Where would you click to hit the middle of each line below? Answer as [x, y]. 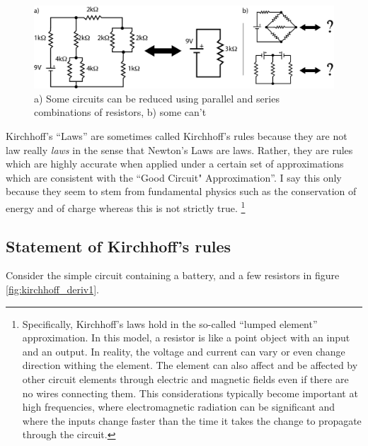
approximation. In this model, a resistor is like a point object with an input [186, 338]
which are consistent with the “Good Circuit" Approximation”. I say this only [174, 177]
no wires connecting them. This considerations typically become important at [190, 393]
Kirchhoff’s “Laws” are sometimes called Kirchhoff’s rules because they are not [177, 135]
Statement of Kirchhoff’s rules [119, 246]
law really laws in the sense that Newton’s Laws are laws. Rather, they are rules [179, 149]
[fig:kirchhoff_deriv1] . [52, 289]
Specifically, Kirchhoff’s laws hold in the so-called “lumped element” [170, 323]
